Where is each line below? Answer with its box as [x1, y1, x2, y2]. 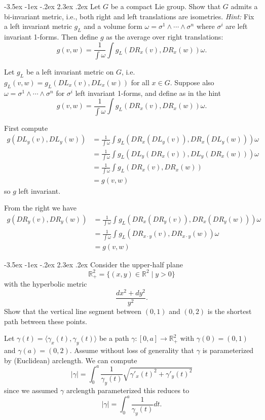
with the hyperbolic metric [4, 278, 87, 289]
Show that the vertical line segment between [4, 306, 142, 316]
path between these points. [4, 316, 87, 326]
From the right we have [4, 202, 77, 213]
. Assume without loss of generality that [69, 344, 195, 355]
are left [225, 21, 248, 31]
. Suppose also [170, 77, 214, 87]
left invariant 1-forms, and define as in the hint [75, 87, 221, 98]
